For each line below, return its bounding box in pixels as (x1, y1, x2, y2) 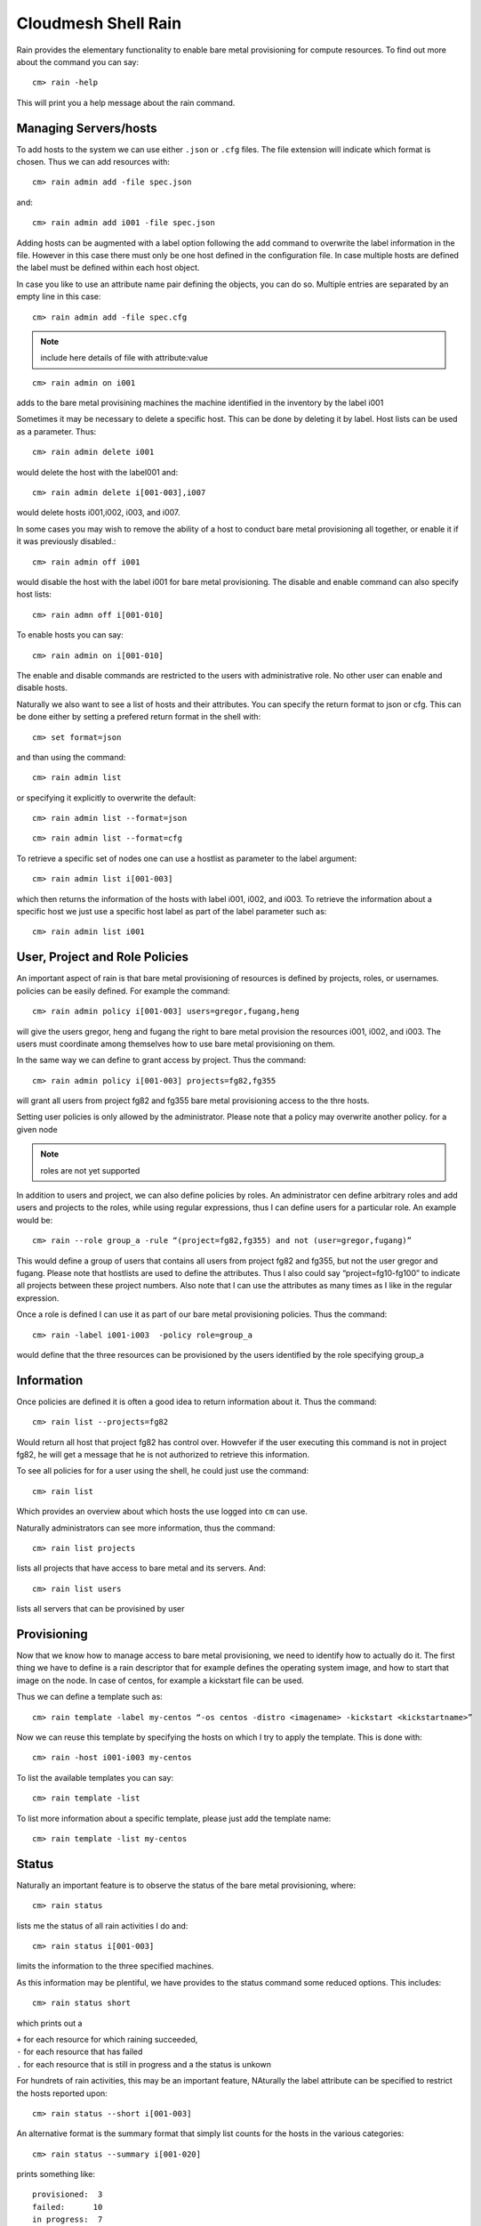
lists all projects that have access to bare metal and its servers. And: (16, 1563, 266, 1573)
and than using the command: (16, 751, 126, 762)
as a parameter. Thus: (16, 426, 97, 436)
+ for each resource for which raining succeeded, (16, 2034, 198, 2044)
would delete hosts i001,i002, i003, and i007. (16, 508, 180, 518)
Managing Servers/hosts (16, 120, 157, 135)
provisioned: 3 (32, 2189, 103, 2199)
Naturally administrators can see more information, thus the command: (16, 1523, 276, 1533)
